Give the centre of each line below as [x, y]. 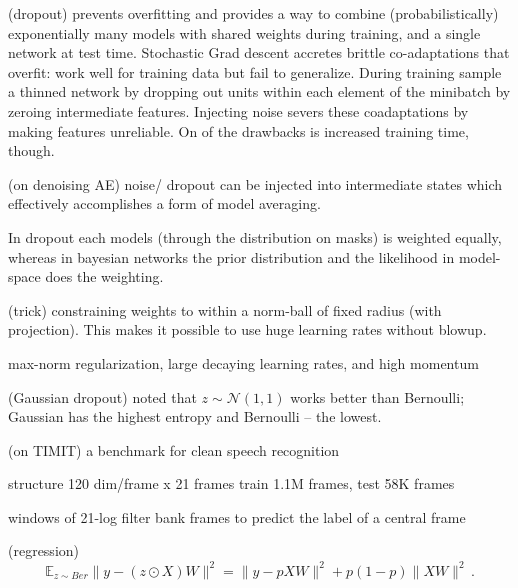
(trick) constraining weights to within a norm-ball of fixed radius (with [225, 309]
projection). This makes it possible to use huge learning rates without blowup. [247, 329]
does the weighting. [104, 276]
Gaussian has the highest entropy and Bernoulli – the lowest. [195, 416]
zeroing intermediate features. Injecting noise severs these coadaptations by [238, 110]
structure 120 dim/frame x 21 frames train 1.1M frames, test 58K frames [231, 483]
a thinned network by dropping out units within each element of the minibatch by [259, 91]
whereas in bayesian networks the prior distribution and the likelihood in [231, 256]
